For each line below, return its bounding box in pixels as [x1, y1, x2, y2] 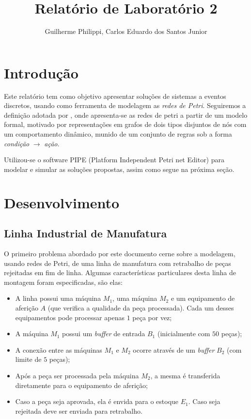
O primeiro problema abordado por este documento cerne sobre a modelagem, [4, 248, 235, 258]
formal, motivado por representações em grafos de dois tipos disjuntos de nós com [4, 119, 247, 129]
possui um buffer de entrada [62, 328, 145, 339]
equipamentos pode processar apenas [15, 312, 125, 322]
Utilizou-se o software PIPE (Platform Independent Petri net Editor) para [4, 155, 225, 165]
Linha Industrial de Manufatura [4, 226, 167, 241]
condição [4, 138, 30, 148]
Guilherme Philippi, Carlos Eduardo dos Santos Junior [45, 26, 207, 36]
